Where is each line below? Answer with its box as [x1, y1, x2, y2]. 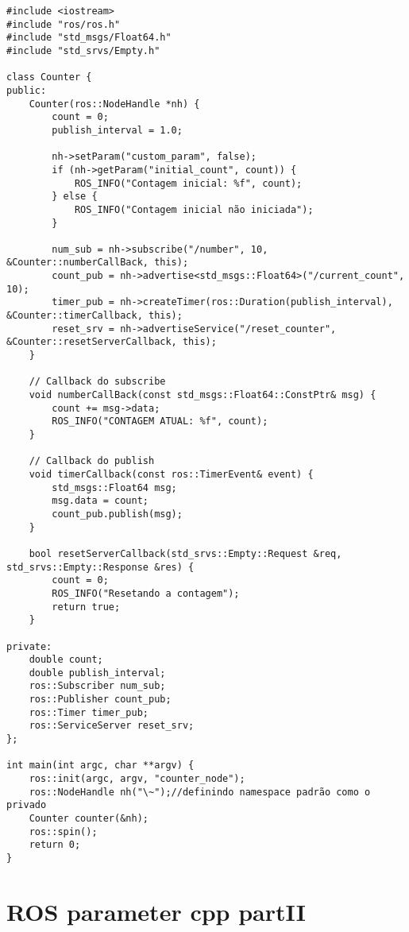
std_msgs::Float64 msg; [52, 481, 177, 493]
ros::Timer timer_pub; [29, 706, 149, 718]
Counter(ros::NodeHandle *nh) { [29, 98, 200, 110]
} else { [52, 191, 98, 203]
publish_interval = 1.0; [52, 124, 183, 136]
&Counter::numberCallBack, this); [6, 257, 189, 269]
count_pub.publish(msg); [52, 508, 183, 520]
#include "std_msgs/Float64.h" [6, 32, 172, 44]
